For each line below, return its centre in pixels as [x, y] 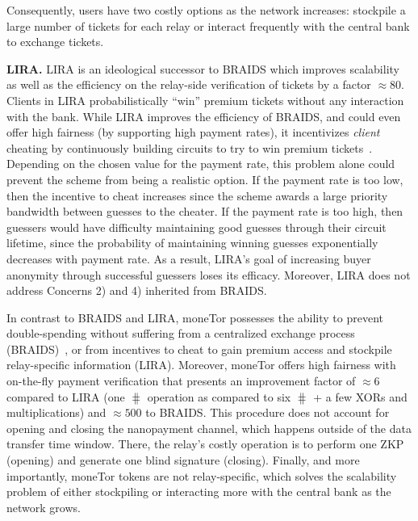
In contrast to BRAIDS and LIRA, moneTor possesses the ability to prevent [195, 317]
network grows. [44, 507]
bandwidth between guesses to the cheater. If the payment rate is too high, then [205, 211]
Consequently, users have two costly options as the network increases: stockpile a [206, 10]
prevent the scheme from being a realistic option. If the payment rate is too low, [205, 179]
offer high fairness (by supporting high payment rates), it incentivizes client [193, 132]
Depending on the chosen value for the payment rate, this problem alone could [201, 164]
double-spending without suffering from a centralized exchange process [181, 333]
